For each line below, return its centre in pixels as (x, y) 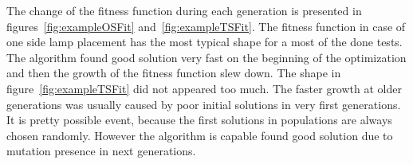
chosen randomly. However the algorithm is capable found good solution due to (200, 135)
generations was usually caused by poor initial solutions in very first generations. (204, 104)
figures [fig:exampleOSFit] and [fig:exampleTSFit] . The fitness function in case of (206, 26)
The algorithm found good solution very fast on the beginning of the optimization (206, 57)
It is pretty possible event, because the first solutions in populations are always (199, 120)
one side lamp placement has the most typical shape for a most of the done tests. (205, 42)
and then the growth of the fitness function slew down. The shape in (174, 73)
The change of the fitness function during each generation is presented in (184, 10)
